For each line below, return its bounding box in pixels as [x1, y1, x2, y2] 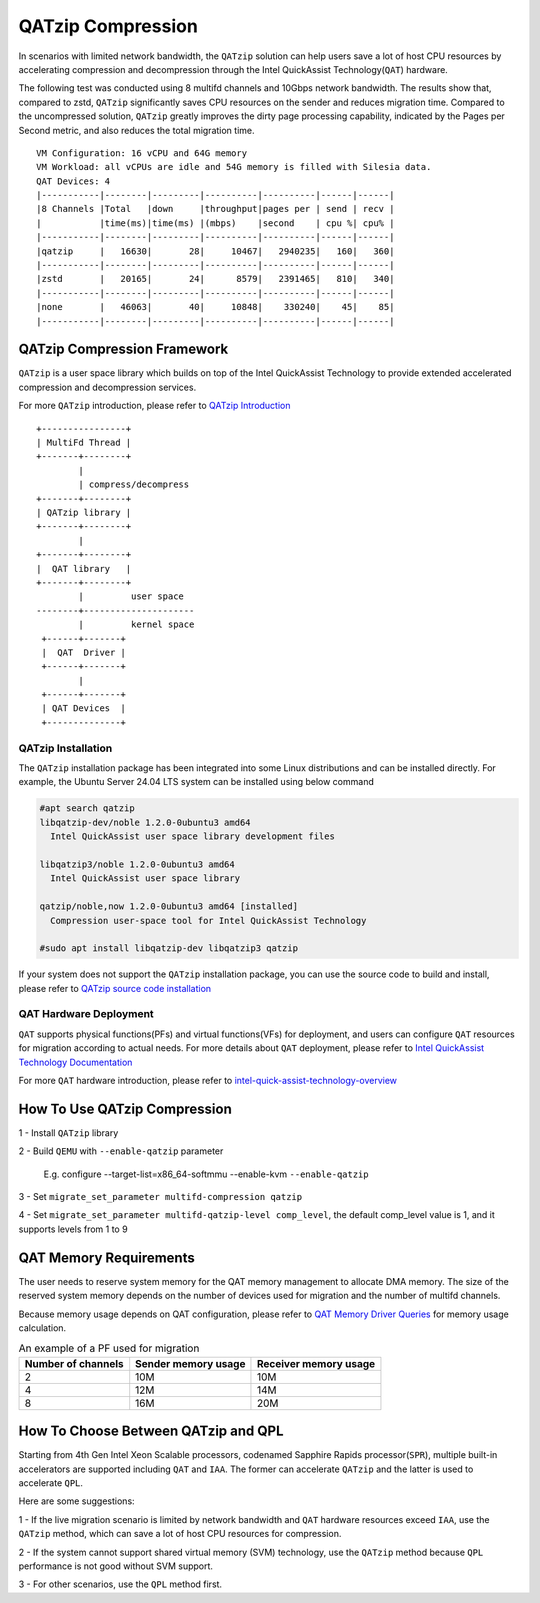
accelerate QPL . [18, 1476, 84, 1489]
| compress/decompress [78, 479, 190, 490]
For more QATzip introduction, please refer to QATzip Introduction [18, 400, 291, 412]
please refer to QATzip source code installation [18, 982, 212, 994]
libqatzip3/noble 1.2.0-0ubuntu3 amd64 [39, 858, 235, 870]
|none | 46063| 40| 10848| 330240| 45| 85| [36, 301, 395, 313]
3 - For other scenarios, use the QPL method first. [18, 1578, 223, 1590]
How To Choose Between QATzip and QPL [18, 1423, 284, 1440]
